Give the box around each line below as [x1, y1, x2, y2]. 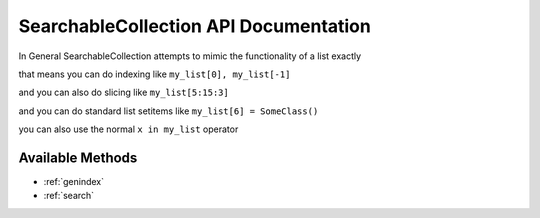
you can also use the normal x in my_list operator [18, 123, 239, 135]
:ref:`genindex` [43, 176, 105, 188]
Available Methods [18, 149, 138, 166]
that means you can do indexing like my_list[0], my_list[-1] [18, 68, 291, 80]
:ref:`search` [43, 190, 95, 202]
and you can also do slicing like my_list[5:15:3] [18, 86, 229, 99]
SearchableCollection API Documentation [18, 15, 372, 37]
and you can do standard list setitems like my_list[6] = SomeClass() [18, 105, 319, 117]
